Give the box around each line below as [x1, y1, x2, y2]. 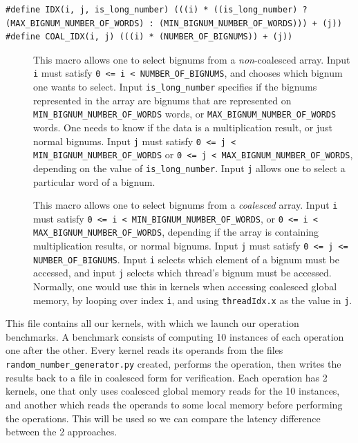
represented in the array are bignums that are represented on [33, 93, 292, 107]
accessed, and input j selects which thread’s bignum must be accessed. [33, 265, 332, 280]
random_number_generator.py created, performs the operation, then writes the [6, 357, 341, 371]
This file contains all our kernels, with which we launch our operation [6, 316, 299, 330]
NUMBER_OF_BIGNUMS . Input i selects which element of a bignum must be [33, 252, 339, 266]
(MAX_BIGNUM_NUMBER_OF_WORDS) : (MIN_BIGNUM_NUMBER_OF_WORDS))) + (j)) [6, 18, 342, 28]
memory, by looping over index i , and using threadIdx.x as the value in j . [33, 292, 352, 307]
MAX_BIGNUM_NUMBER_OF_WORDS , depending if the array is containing [33, 225, 319, 239]
